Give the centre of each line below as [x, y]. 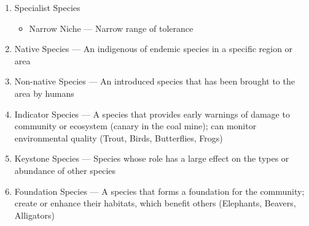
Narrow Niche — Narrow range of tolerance [111, 28]
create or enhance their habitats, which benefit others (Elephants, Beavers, [155, 203]
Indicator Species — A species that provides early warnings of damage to [152, 114]
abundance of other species [65, 170]
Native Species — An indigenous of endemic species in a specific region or [154, 49]
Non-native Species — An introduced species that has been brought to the [154, 81]
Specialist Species [47, 7]
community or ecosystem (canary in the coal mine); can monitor [135, 126]
